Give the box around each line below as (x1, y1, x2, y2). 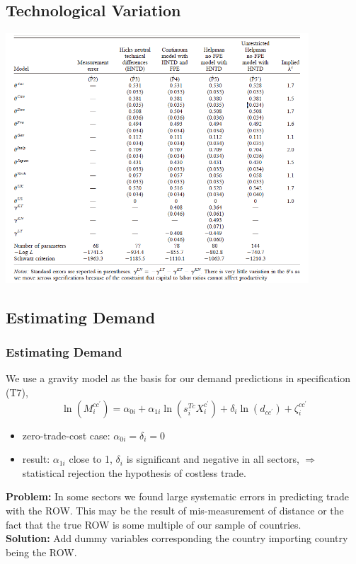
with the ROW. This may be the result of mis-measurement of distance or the (6, 502, 344, 517)
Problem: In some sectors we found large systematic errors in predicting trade (6, 489, 350, 504)
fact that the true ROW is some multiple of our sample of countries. (6, 517, 302, 531)
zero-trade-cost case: (22, 427, 110, 442)
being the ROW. (6, 544, 77, 559)
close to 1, (69, 451, 113, 466)
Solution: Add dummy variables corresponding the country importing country (6, 531, 348, 546)
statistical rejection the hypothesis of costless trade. (22, 465, 246, 480)
